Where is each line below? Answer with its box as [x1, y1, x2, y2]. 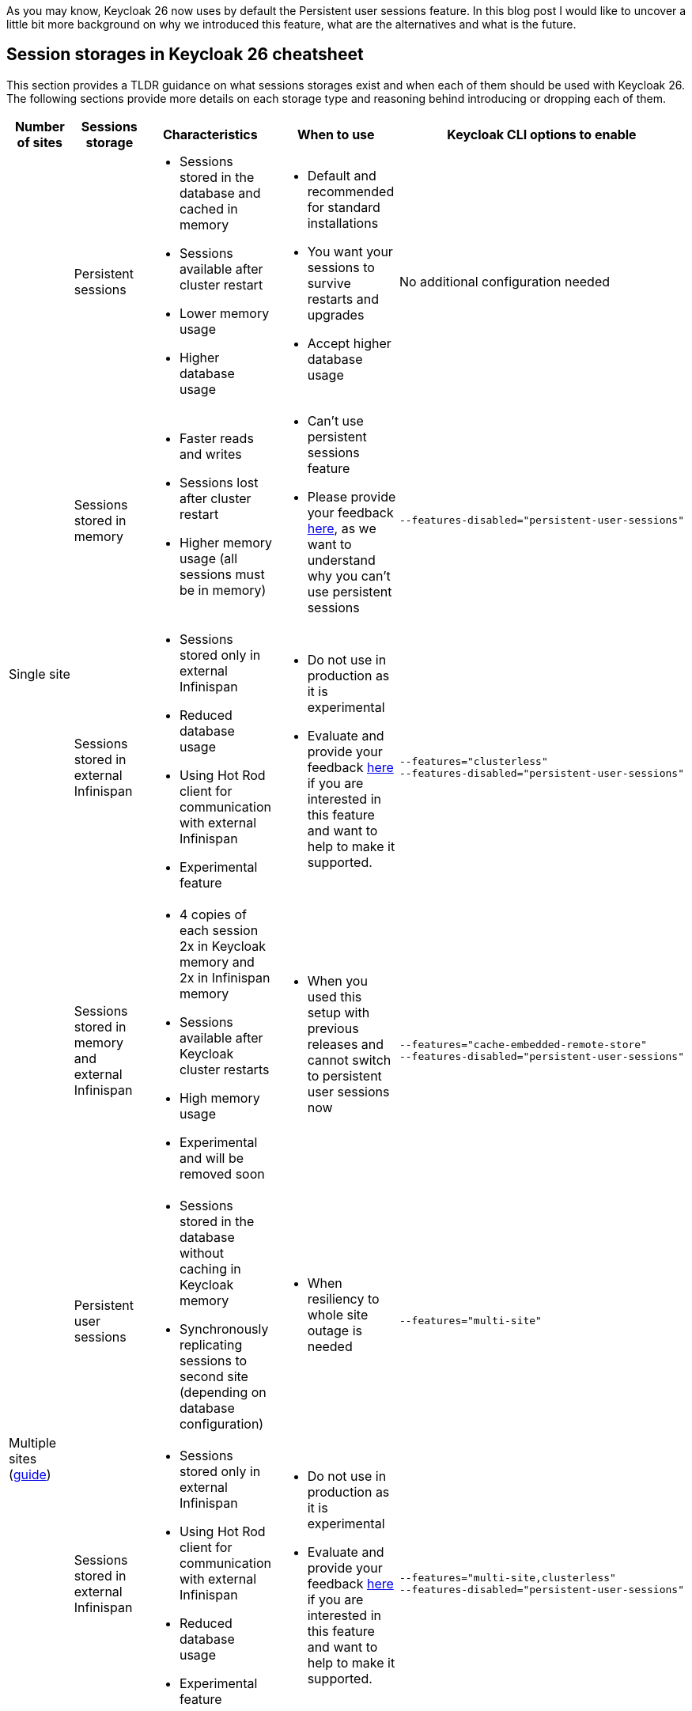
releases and [307, 1035, 384, 1052]
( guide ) [9, 1466, 51, 1482]
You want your [307, 243, 393, 259]
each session [179, 922, 259, 938]
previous [307, 1020, 359, 1036]
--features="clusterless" [399, 755, 548, 767]
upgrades [307, 306, 365, 323]
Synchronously [179, 1320, 269, 1337]
